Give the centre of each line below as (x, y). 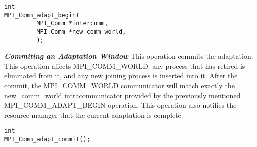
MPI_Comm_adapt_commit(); (47, 140)
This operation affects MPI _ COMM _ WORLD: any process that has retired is (125, 66)
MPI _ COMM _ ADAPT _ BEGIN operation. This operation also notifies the (120, 105)
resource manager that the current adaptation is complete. (94, 115)
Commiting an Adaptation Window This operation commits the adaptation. (129, 56)
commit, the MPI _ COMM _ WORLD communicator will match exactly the (119, 86)
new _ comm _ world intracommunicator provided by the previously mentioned (122, 95)
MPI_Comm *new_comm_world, (81, 32)
